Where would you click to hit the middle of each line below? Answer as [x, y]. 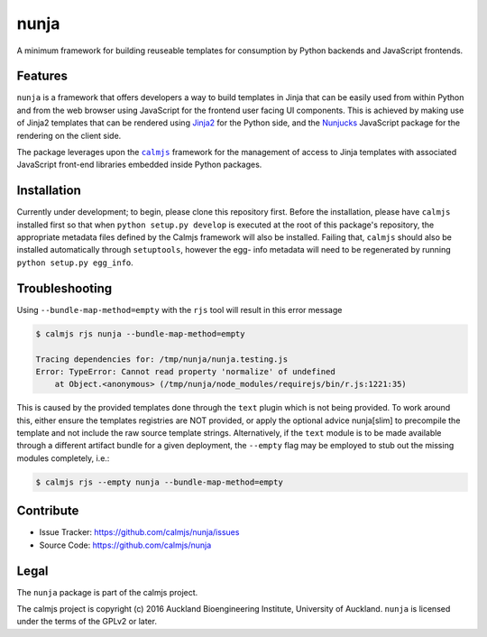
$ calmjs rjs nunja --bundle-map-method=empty [140, 333]
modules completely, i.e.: [63, 458]
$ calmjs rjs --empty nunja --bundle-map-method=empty [159, 482]
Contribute [48, 511]
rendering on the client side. [69, 135]
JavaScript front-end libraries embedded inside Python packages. [139, 165]
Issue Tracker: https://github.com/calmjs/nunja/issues [139, 532]
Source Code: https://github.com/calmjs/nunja [125, 545]
